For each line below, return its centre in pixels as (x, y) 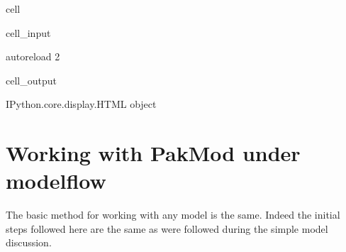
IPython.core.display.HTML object (81, 104)
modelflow (56, 181)
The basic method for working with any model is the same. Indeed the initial (173, 215)
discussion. (29, 242)
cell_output (31, 80)
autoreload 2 (33, 56)
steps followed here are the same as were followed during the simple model (167, 228)
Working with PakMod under (153, 153)
